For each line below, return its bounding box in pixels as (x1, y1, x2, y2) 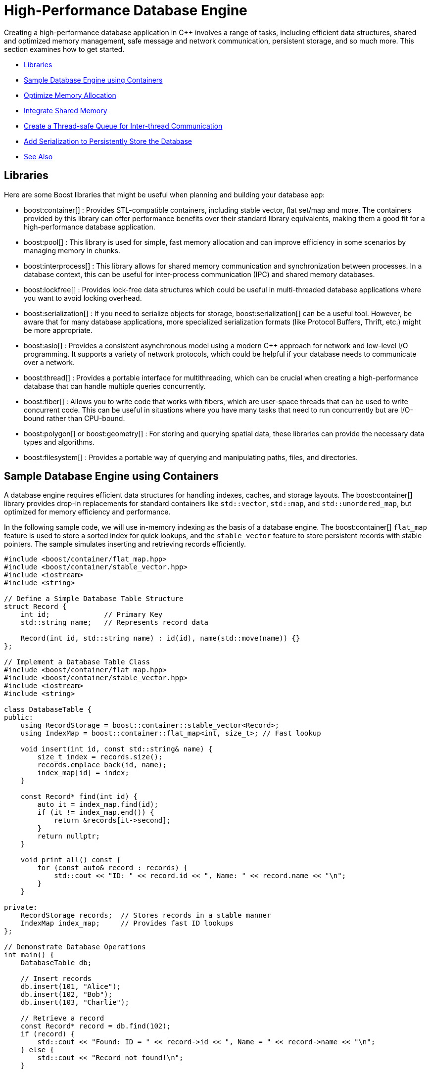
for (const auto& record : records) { (37, 864, 188, 872)
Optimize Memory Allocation (24, 91, 116, 99)
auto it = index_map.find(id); (37, 800, 158, 809)
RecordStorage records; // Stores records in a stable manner (20, 911, 271, 920)
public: (4, 713, 34, 722)
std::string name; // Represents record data (20, 618, 209, 627)
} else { (20, 1046, 54, 1054)
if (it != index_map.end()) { (37, 808, 154, 817)
